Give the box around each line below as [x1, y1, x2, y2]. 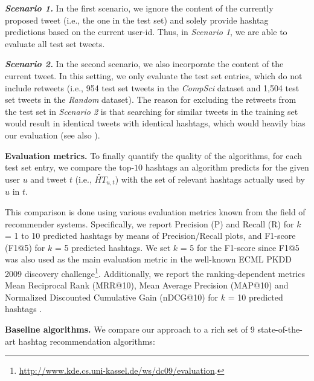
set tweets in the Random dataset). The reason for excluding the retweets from [5, 93, 296, 106]
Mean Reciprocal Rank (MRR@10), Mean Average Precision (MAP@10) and [5, 279, 289, 291]
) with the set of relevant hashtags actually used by [115, 172, 305, 185]
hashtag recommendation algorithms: [18, 334, 155, 347]
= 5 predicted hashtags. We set [54, 241, 171, 253]
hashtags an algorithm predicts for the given [145, 161, 309, 174]
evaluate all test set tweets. [5, 37, 105, 50]
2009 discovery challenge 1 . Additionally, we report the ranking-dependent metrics [5, 265, 305, 279]
